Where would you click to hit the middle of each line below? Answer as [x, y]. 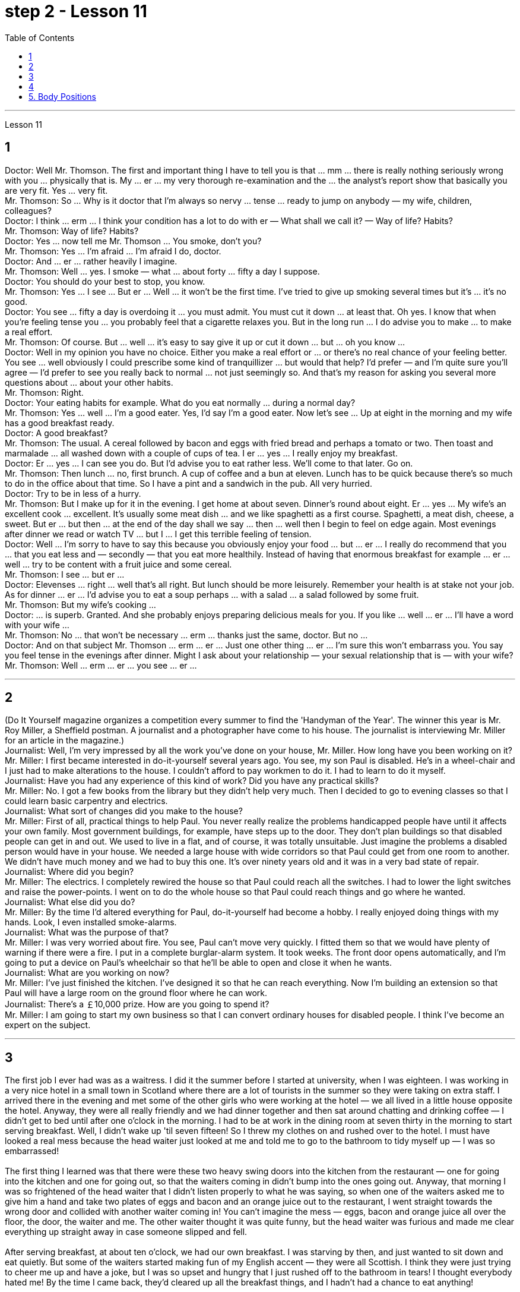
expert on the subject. [48, 1025]
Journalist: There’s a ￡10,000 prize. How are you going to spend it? [137, 1004]
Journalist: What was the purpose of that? [87, 932]
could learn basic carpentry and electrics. [86, 801]
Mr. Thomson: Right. [44, 392]
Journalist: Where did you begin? [69, 872]
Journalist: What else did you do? [70, 902]
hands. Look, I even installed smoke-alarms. [91, 922]
